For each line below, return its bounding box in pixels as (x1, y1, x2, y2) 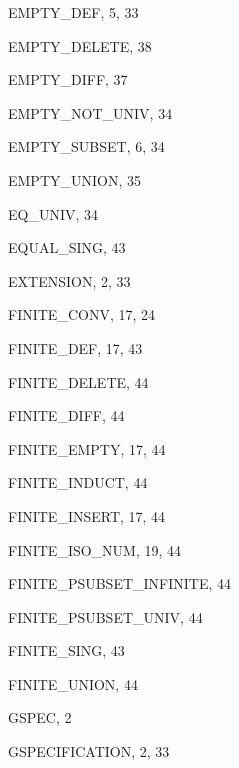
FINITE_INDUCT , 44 (8, 472, 148, 493)
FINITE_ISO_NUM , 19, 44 (8, 539, 182, 560)
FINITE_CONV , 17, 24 (8, 304, 156, 325)
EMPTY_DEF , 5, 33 (8, 2, 139, 22)
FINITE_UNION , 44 (8, 673, 138, 694)
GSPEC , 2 (8, 707, 72, 728)
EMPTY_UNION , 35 (8, 169, 142, 190)
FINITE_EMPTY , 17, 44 (8, 438, 166, 459)
